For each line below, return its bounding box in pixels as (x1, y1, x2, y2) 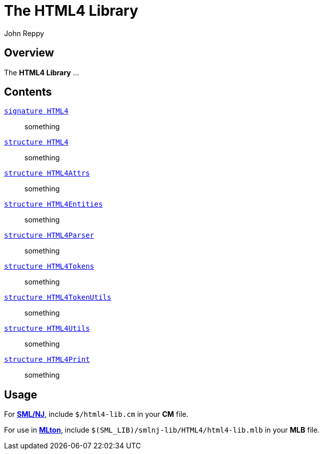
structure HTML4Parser (4, 231, 95, 240)
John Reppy (4, 29, 44, 38)
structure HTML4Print (4, 355, 90, 364)
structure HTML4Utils (4, 324, 90, 333)
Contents (4, 86, 52, 99)
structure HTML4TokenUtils (4, 293, 111, 302)
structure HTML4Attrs (4, 169, 90, 178)
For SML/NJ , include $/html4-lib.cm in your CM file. (4, 410, 189, 419)
